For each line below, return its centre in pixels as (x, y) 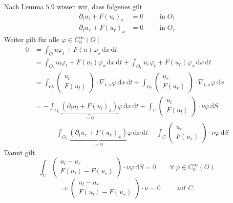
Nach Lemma (24, 6)
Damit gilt (20, 152)
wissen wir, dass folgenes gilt (100, 6)
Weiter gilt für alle (32, 39)
